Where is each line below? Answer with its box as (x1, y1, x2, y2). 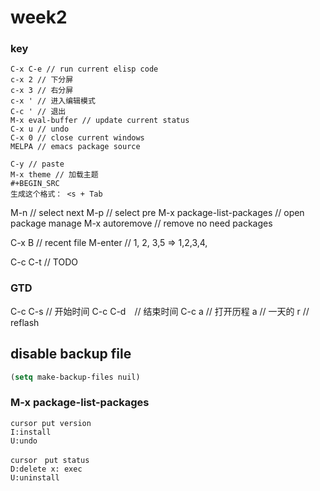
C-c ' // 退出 (10, 107, 67, 117)
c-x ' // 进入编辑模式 (10, 96, 96, 106)
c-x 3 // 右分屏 (10, 86, 74, 96)
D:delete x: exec (10, 464, 83, 474)
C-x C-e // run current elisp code (10, 64, 159, 75)
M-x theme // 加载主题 (10, 170, 99, 180)
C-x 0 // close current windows (10, 133, 145, 143)
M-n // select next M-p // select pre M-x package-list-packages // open (10, 207, 305, 219)
